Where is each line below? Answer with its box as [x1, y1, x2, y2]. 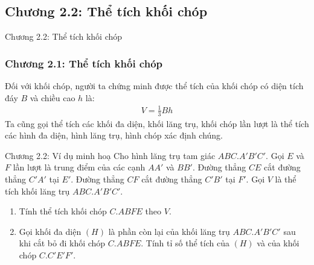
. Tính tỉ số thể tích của [141, 237, 229, 249]
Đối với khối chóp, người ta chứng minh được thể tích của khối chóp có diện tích [5, 79, 304, 92]
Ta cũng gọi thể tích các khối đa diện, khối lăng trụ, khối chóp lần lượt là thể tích [5, 117, 309, 129]
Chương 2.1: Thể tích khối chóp [5, 55, 163, 70]
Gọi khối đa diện [19, 225, 82, 237]
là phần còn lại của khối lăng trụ [108, 225, 230, 237]
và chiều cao [30, 91, 75, 104]
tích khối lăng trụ [5, 184, 70, 197]
